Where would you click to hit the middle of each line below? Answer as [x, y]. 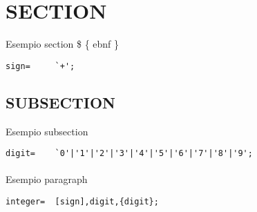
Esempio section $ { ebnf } [63, 44]
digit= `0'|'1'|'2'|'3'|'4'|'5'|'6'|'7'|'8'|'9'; [129, 154]
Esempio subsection [47, 131]
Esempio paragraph [47, 179]
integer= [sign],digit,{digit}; [82, 202]
